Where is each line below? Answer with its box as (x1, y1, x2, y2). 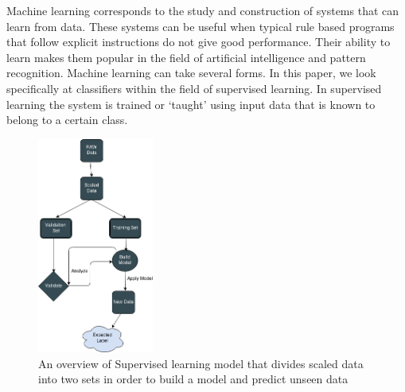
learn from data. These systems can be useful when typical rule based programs (6, 17, 395, 34)
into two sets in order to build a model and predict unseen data (38, 371, 349, 387)
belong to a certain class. (6, 111, 128, 128)
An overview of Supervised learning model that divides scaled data (38, 355, 364, 371)
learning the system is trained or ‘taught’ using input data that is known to (6, 95, 376, 112)
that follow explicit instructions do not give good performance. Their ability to (6, 33, 391, 50)
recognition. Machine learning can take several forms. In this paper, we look (6, 64, 376, 81)
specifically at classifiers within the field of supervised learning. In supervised (6, 80, 382, 96)
